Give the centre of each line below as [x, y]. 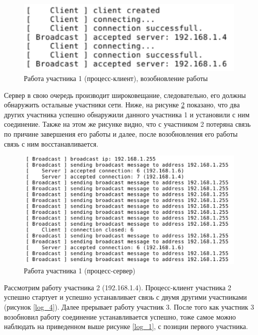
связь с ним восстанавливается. [51, 143]
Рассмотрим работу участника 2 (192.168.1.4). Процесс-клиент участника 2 [118, 287]
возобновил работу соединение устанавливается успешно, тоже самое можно [120, 316]
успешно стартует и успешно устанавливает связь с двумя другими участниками [126, 297]
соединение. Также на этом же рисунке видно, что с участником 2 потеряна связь [128, 124]
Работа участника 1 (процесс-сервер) [80, 271]
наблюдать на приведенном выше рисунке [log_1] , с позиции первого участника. [126, 326]
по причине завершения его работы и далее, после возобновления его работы [121, 134]
